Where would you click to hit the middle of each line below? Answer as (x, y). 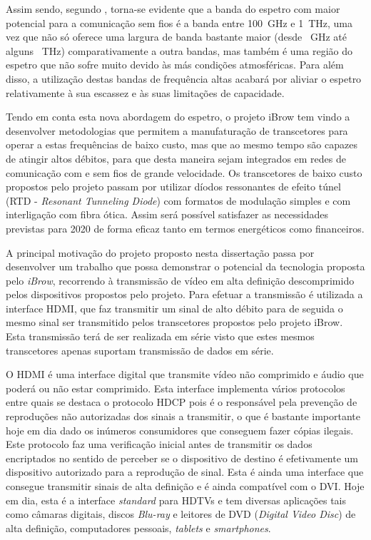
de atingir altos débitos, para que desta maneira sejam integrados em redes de (176, 158)
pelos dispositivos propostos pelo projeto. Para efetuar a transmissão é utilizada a (184, 294)
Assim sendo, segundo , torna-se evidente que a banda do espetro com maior (173, 9)
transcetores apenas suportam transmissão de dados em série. (140, 350)
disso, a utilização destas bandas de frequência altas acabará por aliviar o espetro (184, 78)
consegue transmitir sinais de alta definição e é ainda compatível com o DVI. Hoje (185, 486)
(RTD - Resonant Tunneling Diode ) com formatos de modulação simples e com (178, 200)
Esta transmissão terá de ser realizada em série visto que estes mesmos (160, 336)
